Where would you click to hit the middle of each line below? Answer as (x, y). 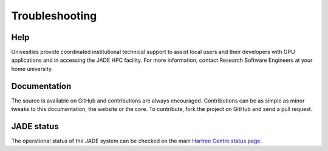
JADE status (35, 126)
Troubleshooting (54, 16)
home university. (32, 69)
